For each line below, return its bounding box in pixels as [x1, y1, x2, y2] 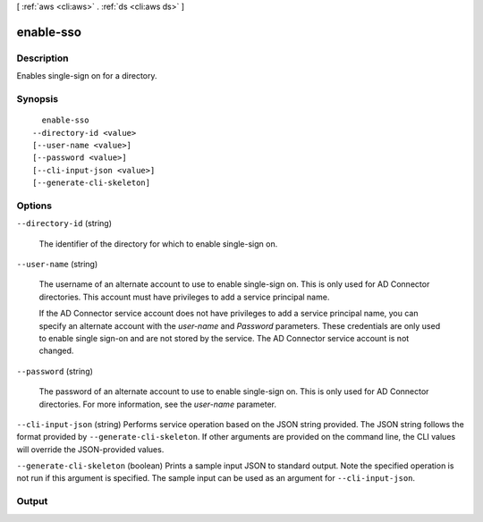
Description [16, 52, 69, 64]
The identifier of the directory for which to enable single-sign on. [38, 238, 278, 249]
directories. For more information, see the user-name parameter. [38, 399, 277, 409]
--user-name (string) [16, 258, 98, 269]
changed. [38, 345, 74, 357]
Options [16, 199, 53, 212]
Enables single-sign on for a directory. [16, 71, 157, 81]
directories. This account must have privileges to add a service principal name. [38, 291, 330, 302]
